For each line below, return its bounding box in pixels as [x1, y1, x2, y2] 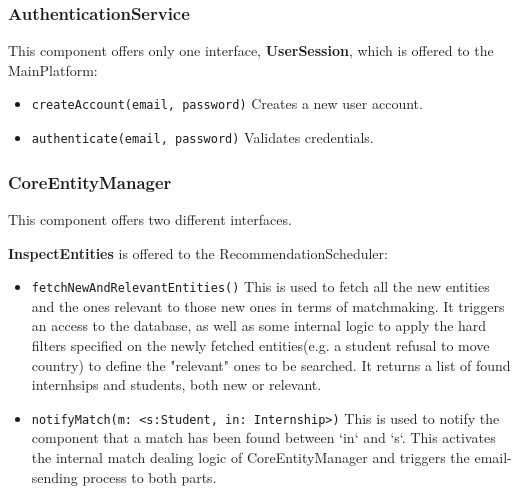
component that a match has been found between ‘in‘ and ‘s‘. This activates [31, 427, 496, 448]
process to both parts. [82, 466, 217, 487]
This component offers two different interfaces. [8, 208, 292, 229]
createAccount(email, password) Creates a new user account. [31, 93, 423, 114]
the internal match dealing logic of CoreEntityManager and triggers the [31, 447, 470, 467]
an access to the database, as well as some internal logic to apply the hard [31, 315, 487, 336]
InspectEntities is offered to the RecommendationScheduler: [8, 242, 388, 263]
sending [31, 466, 78, 487]
